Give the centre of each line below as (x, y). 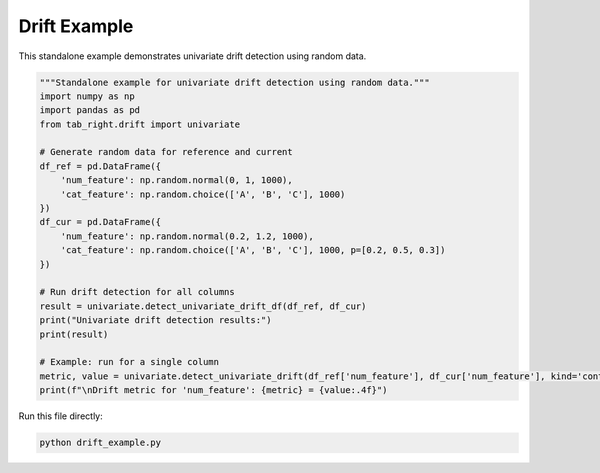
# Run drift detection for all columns (137, 292)
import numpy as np (87, 96)
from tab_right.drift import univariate (139, 124)
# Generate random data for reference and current (166, 152)
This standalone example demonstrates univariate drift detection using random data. (192, 56)
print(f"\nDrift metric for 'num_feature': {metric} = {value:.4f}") (213, 390)
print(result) (74, 334)
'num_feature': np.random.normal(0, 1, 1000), (177, 180)
